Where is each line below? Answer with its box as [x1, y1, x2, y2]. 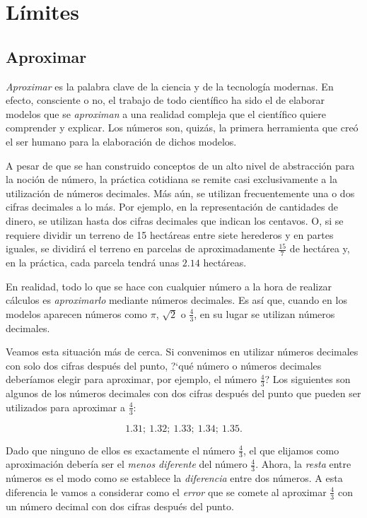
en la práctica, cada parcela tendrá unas [6, 254, 180, 269]
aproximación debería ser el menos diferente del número [6, 457, 247, 471]
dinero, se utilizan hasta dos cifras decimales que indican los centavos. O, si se [6, 213, 344, 228]
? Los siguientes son [264, 372, 351, 387]
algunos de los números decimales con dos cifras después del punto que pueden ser [6, 386, 361, 401]
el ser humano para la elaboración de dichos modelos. [6, 134, 237, 148]
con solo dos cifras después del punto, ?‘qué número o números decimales [6, 358, 322, 372]
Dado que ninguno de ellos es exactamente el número [6, 442, 235, 457]
